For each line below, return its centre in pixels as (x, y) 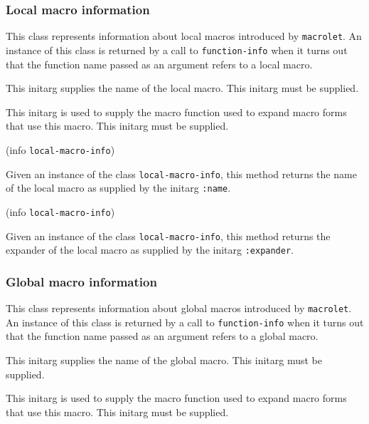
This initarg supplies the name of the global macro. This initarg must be (164, 360)
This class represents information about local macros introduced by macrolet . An (184, 36)
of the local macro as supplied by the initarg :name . (118, 188)
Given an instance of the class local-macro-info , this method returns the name (181, 174)
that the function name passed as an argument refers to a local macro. (159, 64)
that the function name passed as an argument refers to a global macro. (162, 336)
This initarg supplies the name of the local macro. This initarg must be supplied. (182, 88)
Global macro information (81, 281)
